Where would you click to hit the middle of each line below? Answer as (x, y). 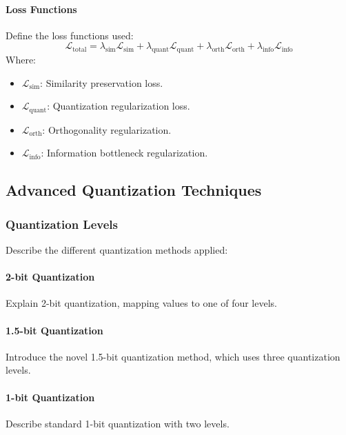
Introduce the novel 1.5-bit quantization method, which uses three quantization (173, 356)
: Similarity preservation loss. (102, 82)
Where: (21, 60)
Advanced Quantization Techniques (134, 190)
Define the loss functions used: (70, 35)
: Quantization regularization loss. (119, 106)
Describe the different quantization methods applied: (117, 250)
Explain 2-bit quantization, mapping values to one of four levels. (141, 303)
